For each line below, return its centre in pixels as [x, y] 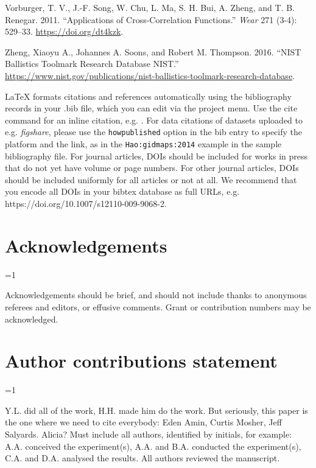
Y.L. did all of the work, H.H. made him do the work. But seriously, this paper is [156, 410]
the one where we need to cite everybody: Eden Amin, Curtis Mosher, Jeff [143, 422]
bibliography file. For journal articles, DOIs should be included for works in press [156, 155]
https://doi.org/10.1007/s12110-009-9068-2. [86, 204]
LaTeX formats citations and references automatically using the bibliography [148, 96]
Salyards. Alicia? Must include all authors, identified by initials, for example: [149, 434]
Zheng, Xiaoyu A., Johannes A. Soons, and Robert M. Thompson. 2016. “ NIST [153, 51]
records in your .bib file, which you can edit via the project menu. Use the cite [151, 108]
